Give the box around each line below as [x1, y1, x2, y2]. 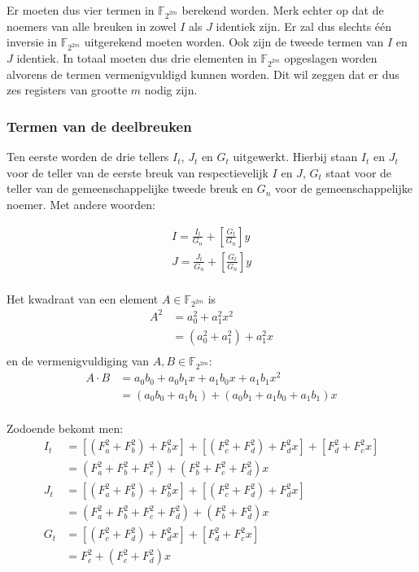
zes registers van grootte [7, 81, 128, 98]
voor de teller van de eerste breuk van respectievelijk [7, 164, 268, 181]
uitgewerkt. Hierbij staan [233, 148, 358, 165]
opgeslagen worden [284, 50, 378, 67]
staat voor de [325, 164, 392, 181]
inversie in [7, 33, 57, 50]
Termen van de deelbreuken [7, 116, 192, 136]
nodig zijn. [144, 81, 198, 98]
